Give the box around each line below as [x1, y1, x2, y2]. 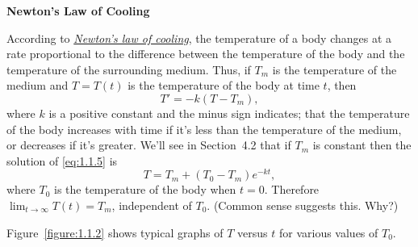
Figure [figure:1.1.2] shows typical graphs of [6, 224, 224, 241]
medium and [6, 77, 69, 94]
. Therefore [264, 181, 320, 198]
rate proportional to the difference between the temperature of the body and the [6, 45, 405, 62]
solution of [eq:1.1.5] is [6, 152, 118, 169]
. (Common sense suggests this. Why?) [207, 197, 399, 214]
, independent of [111, 197, 192, 214]
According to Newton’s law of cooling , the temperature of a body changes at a [6, 29, 392, 46]
